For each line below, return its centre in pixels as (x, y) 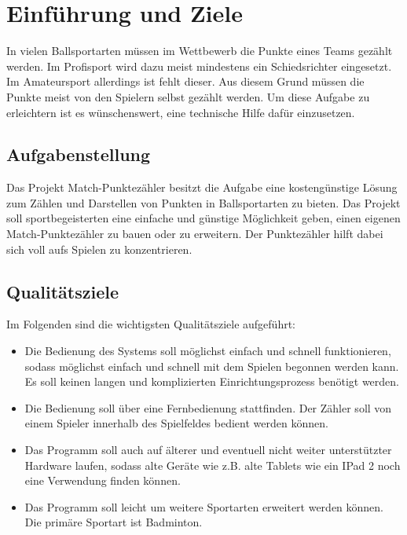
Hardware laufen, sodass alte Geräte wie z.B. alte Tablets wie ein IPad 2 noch (213, 465)
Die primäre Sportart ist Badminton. (114, 522)
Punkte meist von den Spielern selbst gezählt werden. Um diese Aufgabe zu (188, 96)
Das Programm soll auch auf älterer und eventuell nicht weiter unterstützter (208, 450)
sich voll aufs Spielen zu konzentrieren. (99, 249)
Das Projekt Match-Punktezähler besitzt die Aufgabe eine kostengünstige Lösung (202, 187)
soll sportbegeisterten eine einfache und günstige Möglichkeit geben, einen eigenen (203, 218)
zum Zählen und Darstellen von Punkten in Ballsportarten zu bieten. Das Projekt (203, 202)
